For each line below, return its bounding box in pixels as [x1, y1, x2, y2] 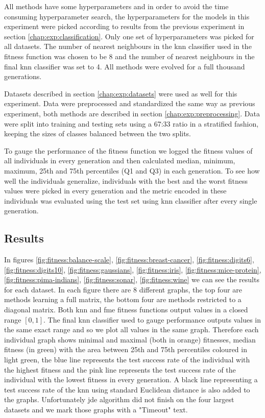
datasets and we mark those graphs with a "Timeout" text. [4, 404, 188, 414]
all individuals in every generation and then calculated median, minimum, [4, 155, 235, 166]
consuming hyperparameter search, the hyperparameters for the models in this [4, 11, 250, 21]
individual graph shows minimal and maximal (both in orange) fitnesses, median [4, 334, 256, 345]
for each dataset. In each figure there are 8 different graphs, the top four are [4, 284, 242, 294]
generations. [4, 71, 42, 82]
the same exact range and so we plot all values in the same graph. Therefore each [4, 324, 259, 335]
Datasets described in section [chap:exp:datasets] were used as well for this [4, 88, 237, 99]
